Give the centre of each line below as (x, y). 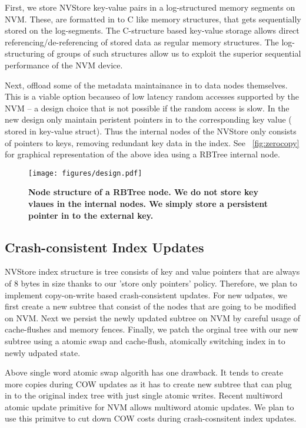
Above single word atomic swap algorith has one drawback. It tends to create (144, 372)
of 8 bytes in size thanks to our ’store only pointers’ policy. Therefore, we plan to (151, 283)
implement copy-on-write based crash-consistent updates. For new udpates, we (146, 294)
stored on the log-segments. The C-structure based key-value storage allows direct (152, 30)
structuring (25, 53)
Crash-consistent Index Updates (104, 247)
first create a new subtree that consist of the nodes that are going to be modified (151, 306)
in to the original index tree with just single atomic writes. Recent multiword (144, 395)
